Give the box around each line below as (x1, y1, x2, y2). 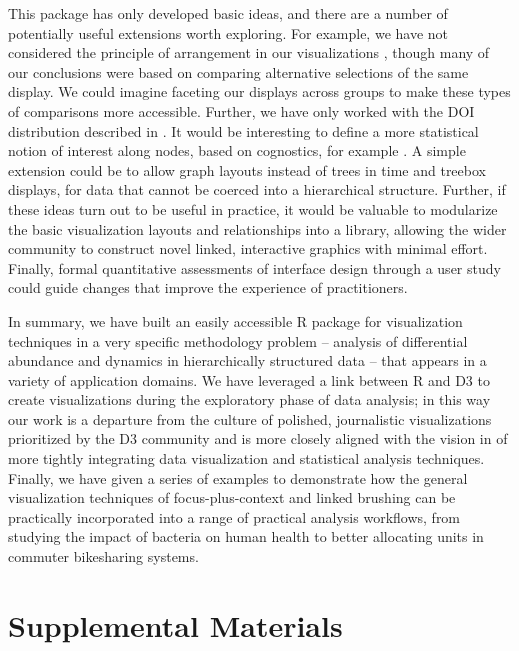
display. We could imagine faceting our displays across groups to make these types (8, 81, 511, 102)
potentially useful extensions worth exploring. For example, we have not (8, 22, 449, 43)
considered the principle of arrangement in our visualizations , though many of (8, 42, 490, 63)
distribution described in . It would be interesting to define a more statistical (8, 120, 479, 141)
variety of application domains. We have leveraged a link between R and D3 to (8, 369, 490, 390)
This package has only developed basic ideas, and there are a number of (8, 3, 448, 23)
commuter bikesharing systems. (8, 546, 199, 567)
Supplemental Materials (8, 604, 343, 645)
